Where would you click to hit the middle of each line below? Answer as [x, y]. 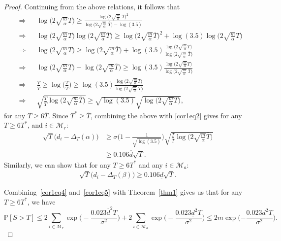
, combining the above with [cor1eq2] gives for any [166, 115]
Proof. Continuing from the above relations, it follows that [92, 6]
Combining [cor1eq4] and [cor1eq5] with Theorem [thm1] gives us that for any [123, 192]
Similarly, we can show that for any [57, 164]
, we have [41, 201]
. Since [58, 115]
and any [151, 164]
